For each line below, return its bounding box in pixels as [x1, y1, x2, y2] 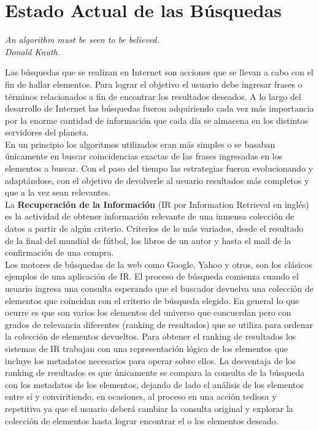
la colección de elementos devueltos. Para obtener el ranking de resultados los [5, 330, 296, 343]
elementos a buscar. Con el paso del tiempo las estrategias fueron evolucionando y [5, 162, 313, 175]
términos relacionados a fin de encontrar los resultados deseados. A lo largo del [5, 90, 301, 102]
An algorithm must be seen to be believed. [5, 33, 159, 46]
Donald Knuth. [5, 45, 61, 58]
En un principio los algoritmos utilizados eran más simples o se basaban [5, 137, 275, 150]
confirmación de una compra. [5, 246, 114, 259]
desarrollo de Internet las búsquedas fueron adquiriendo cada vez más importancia [5, 102, 314, 115]
